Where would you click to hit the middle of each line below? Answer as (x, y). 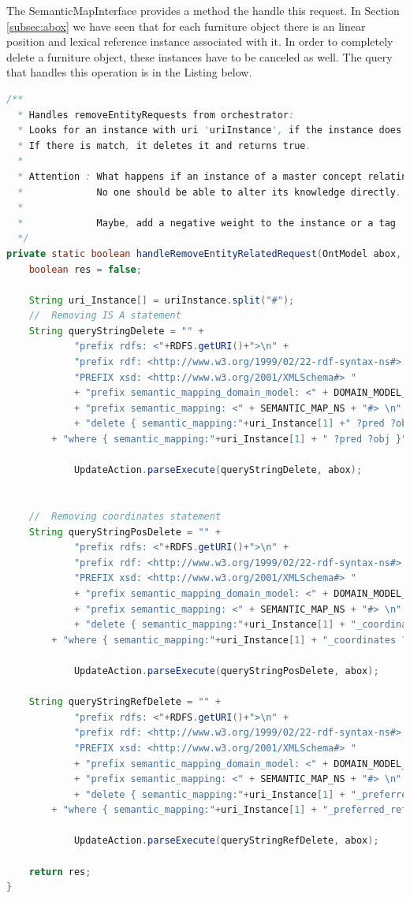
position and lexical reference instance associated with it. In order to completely (200, 41)
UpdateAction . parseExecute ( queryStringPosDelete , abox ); (226, 671)
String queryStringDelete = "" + (116, 331)
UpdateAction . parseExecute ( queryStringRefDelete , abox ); (226, 841)
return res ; (60, 872)
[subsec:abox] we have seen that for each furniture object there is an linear (186, 26)
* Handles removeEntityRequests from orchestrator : (156, 115)
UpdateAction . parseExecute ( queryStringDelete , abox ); (218, 470)
